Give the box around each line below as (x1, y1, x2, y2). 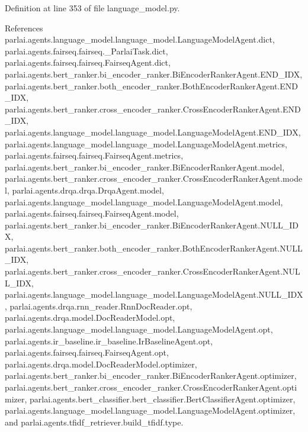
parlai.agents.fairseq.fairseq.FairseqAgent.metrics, (5, 149, 184, 162)
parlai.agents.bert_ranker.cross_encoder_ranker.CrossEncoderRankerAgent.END (5, 102, 301, 115)
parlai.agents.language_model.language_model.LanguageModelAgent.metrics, (5, 137, 287, 150)
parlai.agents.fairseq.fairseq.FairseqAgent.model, (5, 207, 179, 220)
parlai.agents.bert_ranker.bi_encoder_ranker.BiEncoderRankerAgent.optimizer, (5, 369, 297, 382)
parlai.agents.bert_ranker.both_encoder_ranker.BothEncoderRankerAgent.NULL (5, 241, 303, 254)
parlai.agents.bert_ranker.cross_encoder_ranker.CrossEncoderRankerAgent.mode (5, 172, 303, 185)
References (5, 21, 43, 34)
